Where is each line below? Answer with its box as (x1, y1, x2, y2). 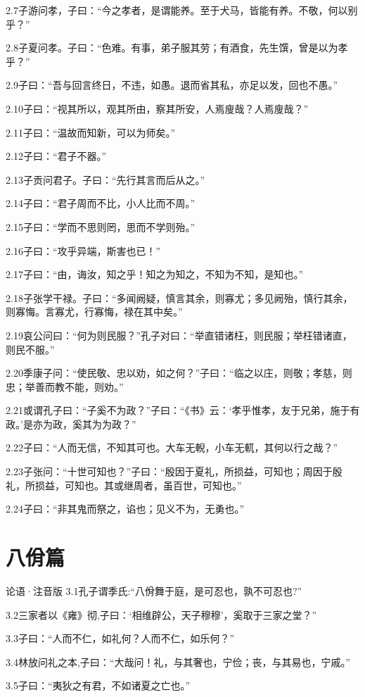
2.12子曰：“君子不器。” (6, 149, 107, 163)
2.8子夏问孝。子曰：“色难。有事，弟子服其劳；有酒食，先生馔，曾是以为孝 (6, 40, 348, 55)
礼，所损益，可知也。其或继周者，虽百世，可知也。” (6, 477, 242, 492)
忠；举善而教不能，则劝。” (6, 379, 124, 394)
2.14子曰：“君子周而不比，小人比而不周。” (6, 196, 196, 211)
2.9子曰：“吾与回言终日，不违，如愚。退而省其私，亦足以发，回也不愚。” (6, 77, 338, 92)
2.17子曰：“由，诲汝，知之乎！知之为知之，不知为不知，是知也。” (6, 267, 304, 282)
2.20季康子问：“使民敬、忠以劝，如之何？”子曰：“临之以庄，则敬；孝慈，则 (6, 365, 352, 380)
